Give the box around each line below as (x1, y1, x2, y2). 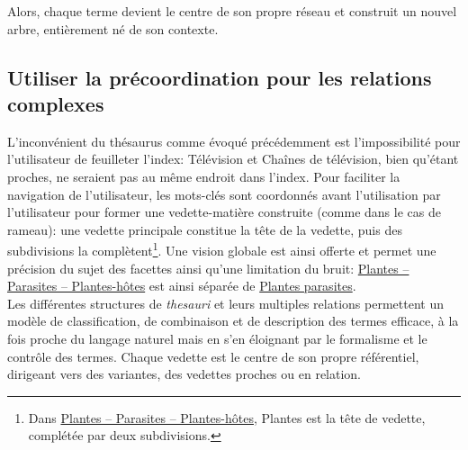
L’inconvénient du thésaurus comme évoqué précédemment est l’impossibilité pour (7, 131, 461, 150)
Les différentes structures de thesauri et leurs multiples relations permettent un (7, 293, 444, 312)
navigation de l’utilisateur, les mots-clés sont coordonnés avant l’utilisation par (7, 184, 441, 203)
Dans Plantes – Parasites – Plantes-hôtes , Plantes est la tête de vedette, (28, 408, 426, 427)
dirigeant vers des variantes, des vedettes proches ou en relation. (7, 364, 362, 383)
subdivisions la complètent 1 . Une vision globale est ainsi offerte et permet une (7, 238, 436, 259)
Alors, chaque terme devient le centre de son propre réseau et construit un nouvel (7, 2, 457, 20)
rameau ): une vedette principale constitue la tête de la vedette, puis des (7, 220, 402, 238)
